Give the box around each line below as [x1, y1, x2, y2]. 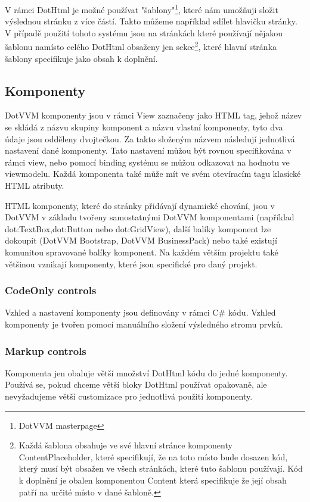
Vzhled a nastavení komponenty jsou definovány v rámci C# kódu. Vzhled [5, 306, 276, 319]
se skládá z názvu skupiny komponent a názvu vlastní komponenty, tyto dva [5, 121, 283, 133]
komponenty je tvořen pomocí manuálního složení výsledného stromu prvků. [5, 318, 283, 330]
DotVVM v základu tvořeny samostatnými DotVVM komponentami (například [5, 211, 294, 223]
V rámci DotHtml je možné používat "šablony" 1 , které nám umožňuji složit [5, 2, 278, 15]
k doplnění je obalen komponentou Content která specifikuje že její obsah [18, 473, 287, 486]
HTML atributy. [5, 179, 64, 192]
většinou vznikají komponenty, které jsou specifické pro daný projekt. [5, 257, 258, 270]
